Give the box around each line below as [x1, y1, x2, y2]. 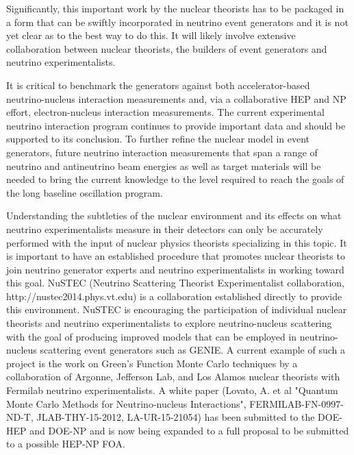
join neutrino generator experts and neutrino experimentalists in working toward [6, 262, 344, 276]
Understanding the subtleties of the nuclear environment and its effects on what [6, 208, 342, 223]
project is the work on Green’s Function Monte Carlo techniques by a [6, 356, 298, 370]
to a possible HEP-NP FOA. [6, 436, 125, 451]
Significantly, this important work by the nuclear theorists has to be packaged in [6, 1, 344, 15]
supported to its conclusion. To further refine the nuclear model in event [6, 132, 310, 146]
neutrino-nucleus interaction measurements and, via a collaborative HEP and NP [6, 91, 346, 106]
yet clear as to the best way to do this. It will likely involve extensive [6, 28, 296, 42]
